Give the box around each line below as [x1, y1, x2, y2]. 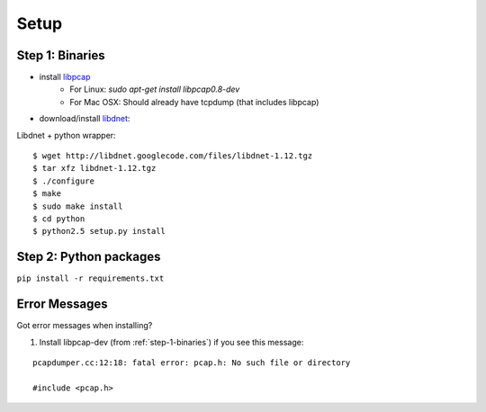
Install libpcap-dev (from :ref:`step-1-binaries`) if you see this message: [39, 336, 304, 347]
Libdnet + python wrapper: [16, 130, 116, 140]
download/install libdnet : [39, 113, 130, 124]
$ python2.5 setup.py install [32, 226, 166, 237]
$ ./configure [32, 175, 94, 186]
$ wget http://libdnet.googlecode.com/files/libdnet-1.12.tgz [32, 151, 313, 161]
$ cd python [32, 213, 85, 224]
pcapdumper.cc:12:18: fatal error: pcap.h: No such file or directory [32, 357, 351, 368]
